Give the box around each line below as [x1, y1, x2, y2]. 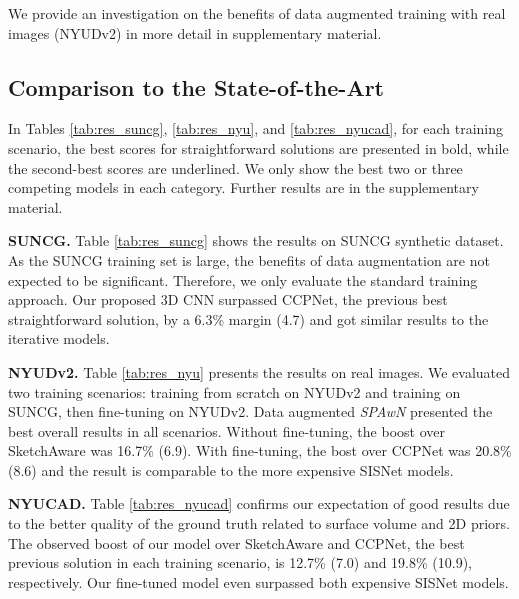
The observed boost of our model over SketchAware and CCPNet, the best [8, 532, 465, 553]
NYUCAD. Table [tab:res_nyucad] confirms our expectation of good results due [8, 493, 510, 514]
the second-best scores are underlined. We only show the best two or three [8, 157, 463, 178]
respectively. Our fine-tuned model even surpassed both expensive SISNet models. [8, 571, 509, 592]
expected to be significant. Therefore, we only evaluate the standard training [8, 269, 478, 290]
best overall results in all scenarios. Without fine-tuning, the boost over [8, 420, 445, 441]
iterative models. [8, 328, 110, 349]
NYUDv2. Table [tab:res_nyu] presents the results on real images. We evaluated [8, 361, 511, 382]
